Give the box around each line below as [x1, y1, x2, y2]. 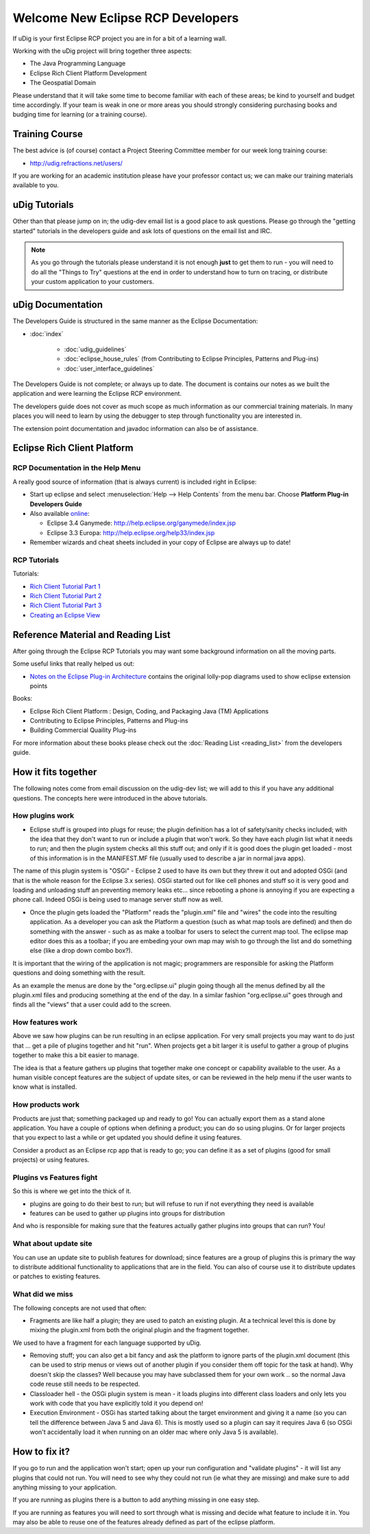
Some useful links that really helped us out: [12, 659, 135, 668]
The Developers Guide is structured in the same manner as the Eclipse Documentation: [12, 317, 258, 325]
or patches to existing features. [12, 1273, 101, 1281]
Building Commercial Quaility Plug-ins [29, 726, 137, 734]
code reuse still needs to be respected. [29, 1380, 140, 1389]
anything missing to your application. [12, 1483, 117, 1491]
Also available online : [29, 509, 90, 517]
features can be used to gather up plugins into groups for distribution [29, 1209, 225, 1218]
